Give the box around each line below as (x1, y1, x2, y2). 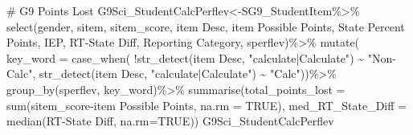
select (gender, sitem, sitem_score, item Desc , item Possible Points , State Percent (6, 18, 405, 35)
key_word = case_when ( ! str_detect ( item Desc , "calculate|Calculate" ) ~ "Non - (6, 49, 396, 66)
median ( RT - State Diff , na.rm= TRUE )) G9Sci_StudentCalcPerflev (6, 112, 334, 129)
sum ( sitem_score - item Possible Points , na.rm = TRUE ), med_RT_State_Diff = (6, 96, 407, 113)
